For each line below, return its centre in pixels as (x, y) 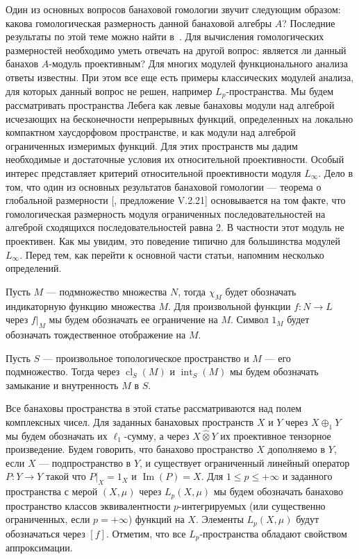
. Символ (250, 319)
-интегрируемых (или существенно (252, 505)
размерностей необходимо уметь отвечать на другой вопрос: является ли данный (176, 50)
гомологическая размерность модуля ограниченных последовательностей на (166, 213)
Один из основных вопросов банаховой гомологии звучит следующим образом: (173, 9)
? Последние (309, 23)
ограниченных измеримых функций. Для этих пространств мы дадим (152, 145)
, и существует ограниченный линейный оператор (245, 462)
